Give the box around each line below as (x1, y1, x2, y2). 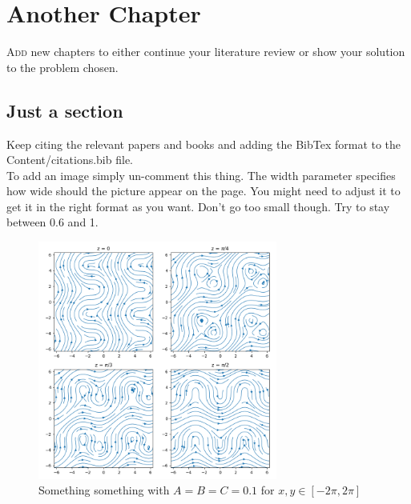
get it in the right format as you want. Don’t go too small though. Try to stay (6, 198, 390, 214)
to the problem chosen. (6, 58, 119, 75)
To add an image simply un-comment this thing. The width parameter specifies (6, 166, 396, 183)
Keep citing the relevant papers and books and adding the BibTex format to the (6, 135, 401, 152)
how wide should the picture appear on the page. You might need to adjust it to (6, 182, 401, 199)
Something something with (38, 482, 170, 498)
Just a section (6, 98, 123, 122)
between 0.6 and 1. (6, 214, 99, 230)
